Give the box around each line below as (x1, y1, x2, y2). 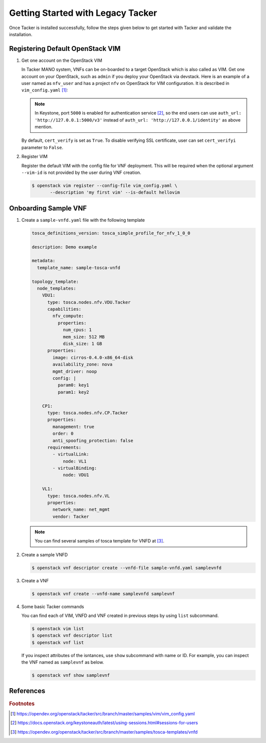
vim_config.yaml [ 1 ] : (21, 87, 68, 93)
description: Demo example (32, 244, 97, 249)
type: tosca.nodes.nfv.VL (47, 493, 110, 498)
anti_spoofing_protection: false (52, 438, 133, 443)
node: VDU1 (63, 472, 90, 478)
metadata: (32, 258, 56, 264)
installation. (9, 31, 33, 37)
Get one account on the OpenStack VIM (21, 57, 102, 63)
